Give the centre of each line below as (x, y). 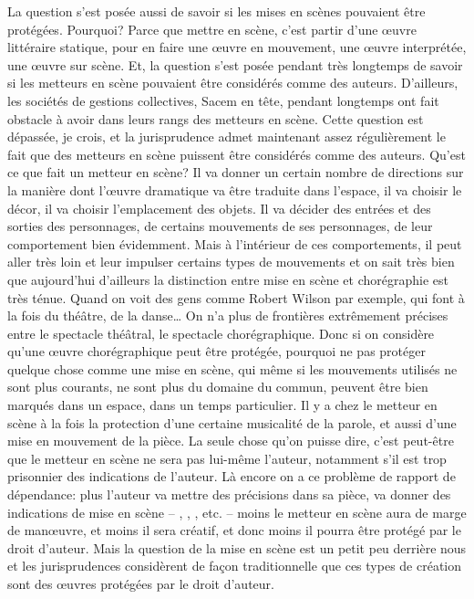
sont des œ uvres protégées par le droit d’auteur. (141, 583)
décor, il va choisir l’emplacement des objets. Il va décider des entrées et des (219, 208)
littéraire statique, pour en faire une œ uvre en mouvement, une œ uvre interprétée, (237, 47)
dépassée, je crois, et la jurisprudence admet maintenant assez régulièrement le (227, 137)
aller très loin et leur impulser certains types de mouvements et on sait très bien (231, 262)
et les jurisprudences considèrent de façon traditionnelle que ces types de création (235, 566)
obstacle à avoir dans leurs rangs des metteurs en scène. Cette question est (216, 118)
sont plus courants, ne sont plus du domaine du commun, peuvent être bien (218, 387)
